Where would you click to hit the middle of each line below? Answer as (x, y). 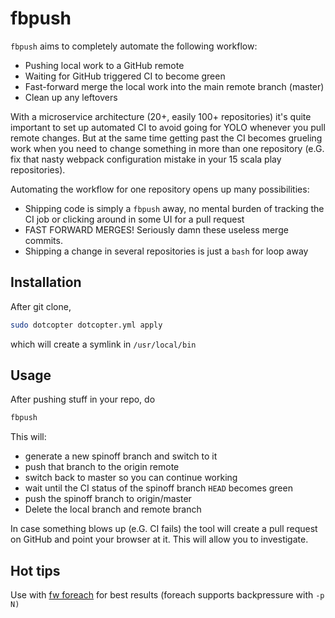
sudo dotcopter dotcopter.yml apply (86, 325)
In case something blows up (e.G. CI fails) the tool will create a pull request (164, 529)
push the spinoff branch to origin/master (108, 499)
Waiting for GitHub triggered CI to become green (125, 76)
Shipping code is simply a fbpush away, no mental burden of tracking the (174, 208)
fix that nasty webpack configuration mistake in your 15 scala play (146, 159)
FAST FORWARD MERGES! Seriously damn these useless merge (156, 229)
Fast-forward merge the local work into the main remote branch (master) (174, 86)
